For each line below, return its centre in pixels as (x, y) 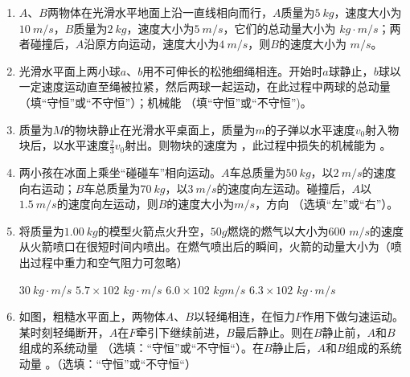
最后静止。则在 (274, 332)
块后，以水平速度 (64, 145)
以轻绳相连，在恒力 (244, 316)
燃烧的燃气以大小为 (278, 230)
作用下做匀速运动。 (353, 316)
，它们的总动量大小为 (279, 28)
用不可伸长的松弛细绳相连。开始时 (233, 70)
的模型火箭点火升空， (154, 230)
